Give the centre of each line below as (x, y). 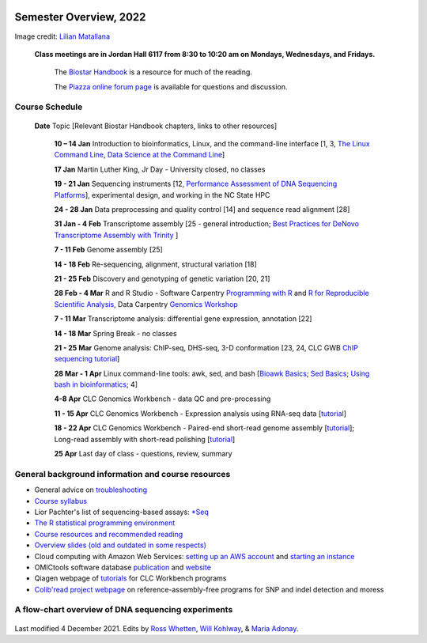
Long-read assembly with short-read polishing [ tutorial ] (145, 439)
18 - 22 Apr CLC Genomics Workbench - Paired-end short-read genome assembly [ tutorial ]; (204, 428)
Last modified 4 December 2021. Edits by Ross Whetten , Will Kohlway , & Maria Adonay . (157, 628)
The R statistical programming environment (105, 523)
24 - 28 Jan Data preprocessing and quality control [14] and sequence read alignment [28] (202, 209)
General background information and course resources (123, 474)
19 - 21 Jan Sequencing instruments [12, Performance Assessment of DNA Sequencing (196, 184)
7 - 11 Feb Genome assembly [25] (109, 250)
